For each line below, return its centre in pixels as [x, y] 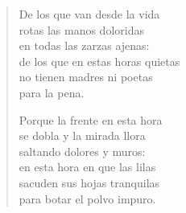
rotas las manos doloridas [81, 29]
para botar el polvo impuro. [87, 198]
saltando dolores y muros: [82, 151]
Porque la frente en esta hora [91, 119]
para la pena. [52, 92]
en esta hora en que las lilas [87, 167]
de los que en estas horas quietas [99, 61]
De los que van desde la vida [89, 14]
